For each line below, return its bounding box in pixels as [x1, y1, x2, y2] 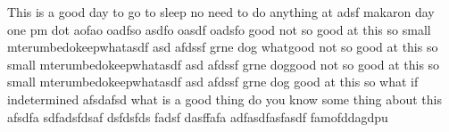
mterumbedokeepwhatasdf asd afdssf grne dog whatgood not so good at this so [7, 37, 438, 56]
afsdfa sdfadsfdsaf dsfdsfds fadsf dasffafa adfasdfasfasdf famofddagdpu [7, 107, 388, 126]
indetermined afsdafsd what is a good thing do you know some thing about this [7, 89, 442, 108]
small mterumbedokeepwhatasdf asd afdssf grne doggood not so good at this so [7, 54, 440, 73]
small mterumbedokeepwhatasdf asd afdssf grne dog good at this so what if [7, 72, 419, 91]
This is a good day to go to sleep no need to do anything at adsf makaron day [7, 3, 435, 21]
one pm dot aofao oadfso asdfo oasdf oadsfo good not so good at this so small [7, 20, 431, 38]
